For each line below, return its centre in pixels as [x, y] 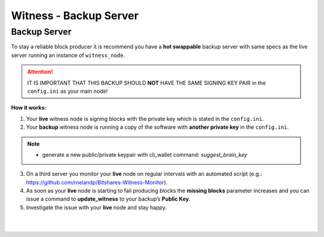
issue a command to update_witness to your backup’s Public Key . [108, 199]
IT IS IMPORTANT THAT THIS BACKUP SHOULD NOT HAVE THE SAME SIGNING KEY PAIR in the [147, 83]
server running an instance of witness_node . [68, 55]
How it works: [29, 108]
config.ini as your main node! [67, 91]
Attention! [40, 72]
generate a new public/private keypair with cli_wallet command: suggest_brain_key [145, 154]
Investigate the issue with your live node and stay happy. [97, 207]
